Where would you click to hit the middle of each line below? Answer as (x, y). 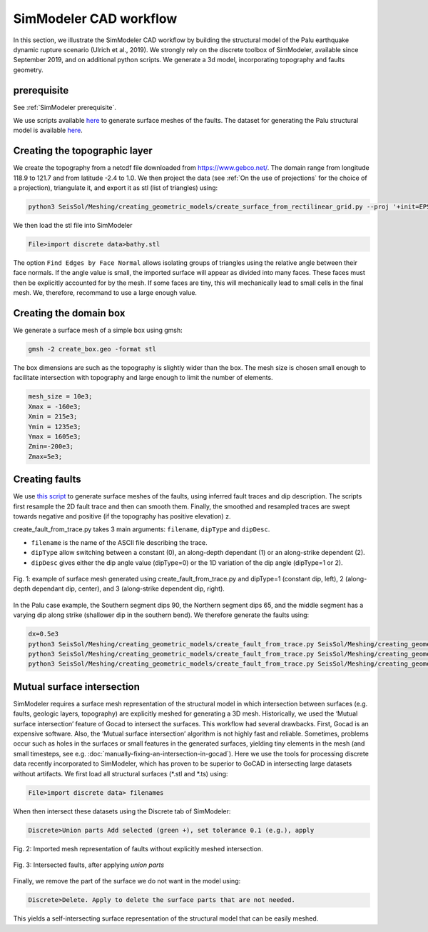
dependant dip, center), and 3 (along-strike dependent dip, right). (128, 588)
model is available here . (48, 130)
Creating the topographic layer (83, 151)
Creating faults (47, 480)
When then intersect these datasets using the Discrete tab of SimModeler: (122, 811)
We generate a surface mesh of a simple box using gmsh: (98, 330)
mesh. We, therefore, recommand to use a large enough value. (105, 293)
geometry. (28, 70)
